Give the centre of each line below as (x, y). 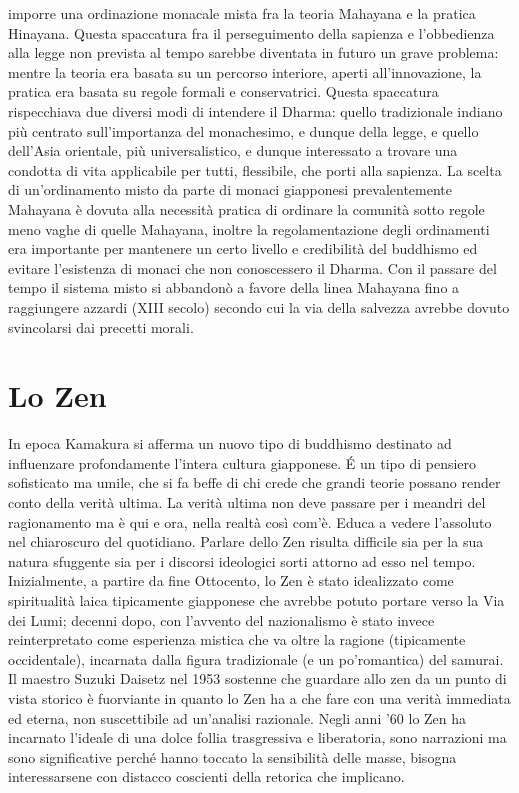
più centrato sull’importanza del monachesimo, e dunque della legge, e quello (243, 130)
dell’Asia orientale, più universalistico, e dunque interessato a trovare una (233, 150)
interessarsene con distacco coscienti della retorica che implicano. (206, 776)
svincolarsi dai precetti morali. (101, 326)
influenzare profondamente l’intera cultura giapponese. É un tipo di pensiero (242, 462)
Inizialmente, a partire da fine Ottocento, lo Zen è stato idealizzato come (231, 580)
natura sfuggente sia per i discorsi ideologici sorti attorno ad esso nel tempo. (242, 560)
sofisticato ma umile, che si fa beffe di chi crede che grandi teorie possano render (254, 482)
